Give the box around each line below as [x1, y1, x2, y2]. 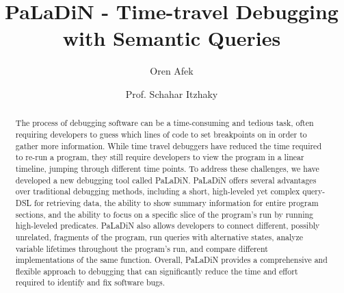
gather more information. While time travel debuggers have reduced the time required [15, 140, 322, 151]
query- [302, 186, 326, 197]
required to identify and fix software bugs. [15, 277, 166, 288]
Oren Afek [150, 64, 194, 78]
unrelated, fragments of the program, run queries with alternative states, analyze [15, 231, 304, 242]
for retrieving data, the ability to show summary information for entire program [34, 196, 319, 208]
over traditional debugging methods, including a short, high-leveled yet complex [15, 186, 300, 197]
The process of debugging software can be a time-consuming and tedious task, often [15, 117, 314, 129]
